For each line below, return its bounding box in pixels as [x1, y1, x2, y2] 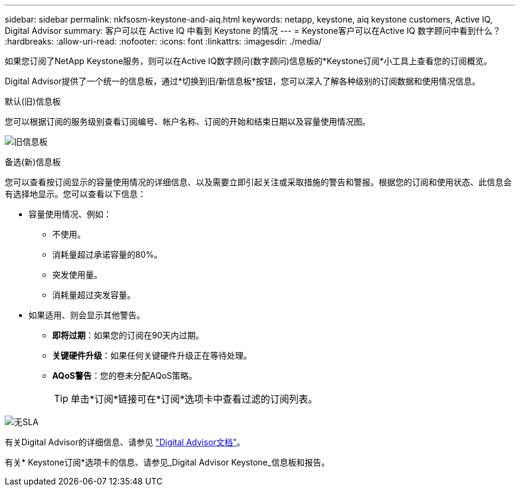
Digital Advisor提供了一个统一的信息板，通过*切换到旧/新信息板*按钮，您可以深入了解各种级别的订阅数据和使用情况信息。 [5, 76, 480, 86]
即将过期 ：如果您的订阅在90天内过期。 [52, 330, 204, 340]
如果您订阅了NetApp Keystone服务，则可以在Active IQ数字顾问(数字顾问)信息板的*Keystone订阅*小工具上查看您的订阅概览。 [5, 56, 492, 66]
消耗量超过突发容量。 [52, 290, 135, 300]
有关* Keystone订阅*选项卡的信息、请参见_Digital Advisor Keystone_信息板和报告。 [5, 457, 330, 467]
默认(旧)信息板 [5, 96, 61, 106]
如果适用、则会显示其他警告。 [28, 310, 145, 320]
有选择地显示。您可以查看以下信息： [5, 189, 146, 199]
